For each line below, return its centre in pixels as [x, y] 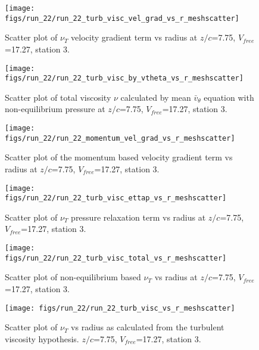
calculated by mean [156, 97]
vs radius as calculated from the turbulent [148, 327]
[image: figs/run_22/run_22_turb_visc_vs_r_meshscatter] [120, 308]
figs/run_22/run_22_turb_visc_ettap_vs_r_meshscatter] [116, 198]
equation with [229, 97]
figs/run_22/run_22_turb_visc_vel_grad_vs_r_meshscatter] [122, 18]
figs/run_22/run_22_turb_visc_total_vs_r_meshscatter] [116, 258]
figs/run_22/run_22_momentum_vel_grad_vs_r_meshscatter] [120, 138]
